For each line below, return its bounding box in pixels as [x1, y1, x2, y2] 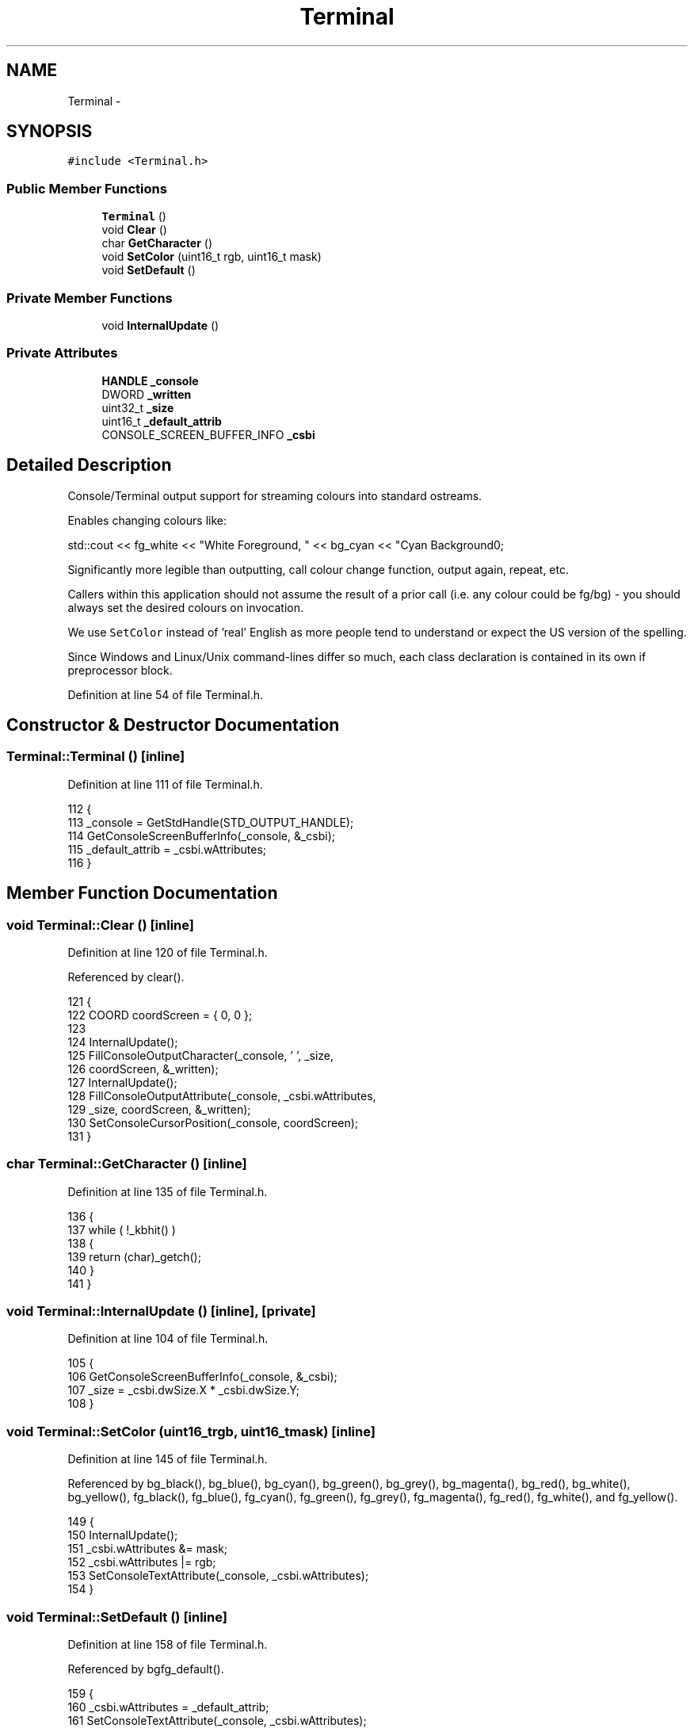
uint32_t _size [101, 400, 174, 415]
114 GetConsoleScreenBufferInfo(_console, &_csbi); [67, 828, 336, 843]
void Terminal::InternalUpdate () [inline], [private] [6, 1303, 316, 1320]
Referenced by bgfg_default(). [67, 1661, 224, 1676]
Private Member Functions [6, 289, 173, 306]
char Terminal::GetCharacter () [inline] [6, 1156, 247, 1172]
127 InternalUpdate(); [67, 1075, 177, 1089]
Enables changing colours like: [67, 513, 227, 527]
